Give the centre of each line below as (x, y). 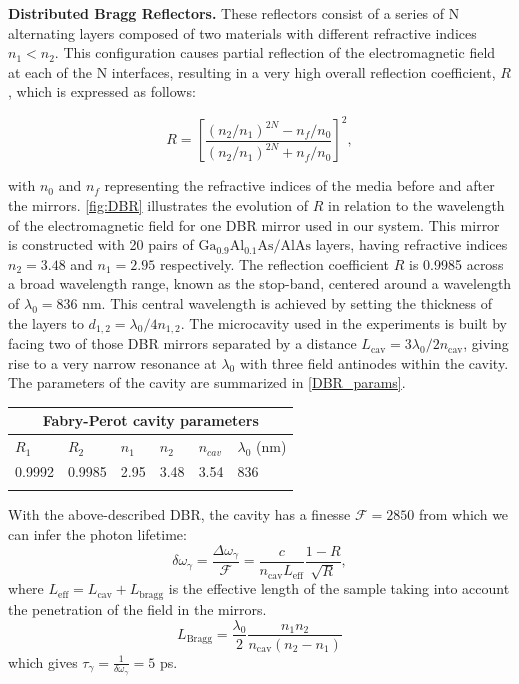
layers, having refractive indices (411, 244)
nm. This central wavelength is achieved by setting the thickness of (287, 303)
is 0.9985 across (456, 263)
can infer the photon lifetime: (97, 533)
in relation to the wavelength (416, 205)
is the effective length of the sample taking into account (339, 588)
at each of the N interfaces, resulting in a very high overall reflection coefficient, (252, 71)
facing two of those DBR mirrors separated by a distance (182, 343)
